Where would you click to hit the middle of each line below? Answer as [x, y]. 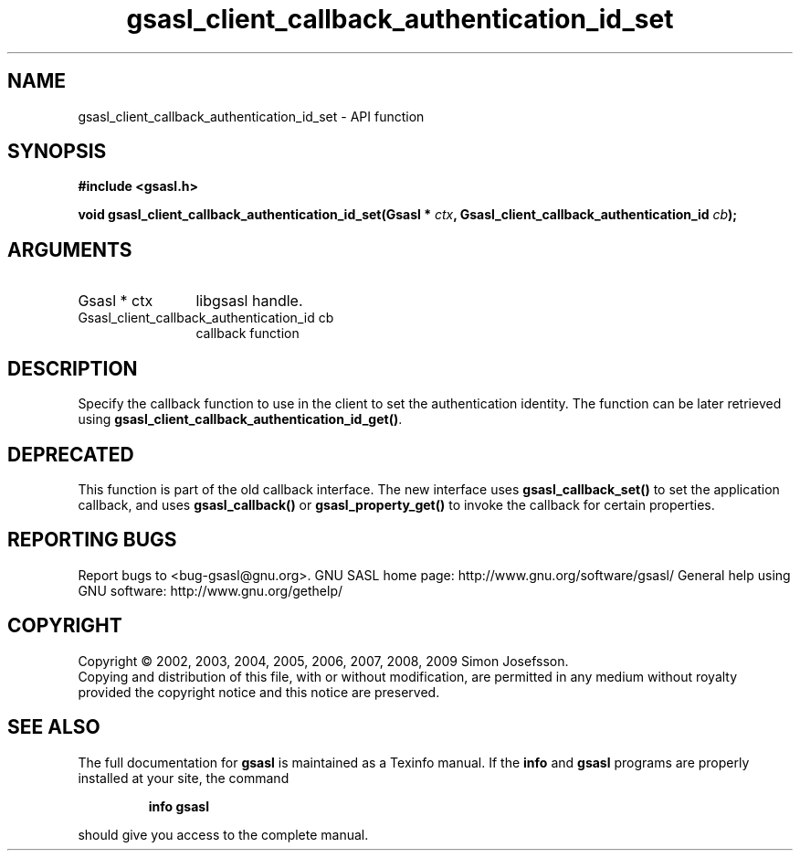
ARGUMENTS [70, 249]
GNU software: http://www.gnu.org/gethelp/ [211, 590]
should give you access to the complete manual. [223, 834]
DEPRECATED [71, 454]
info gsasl [179, 806]
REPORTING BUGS [92, 540]
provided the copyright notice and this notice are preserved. [259, 692]
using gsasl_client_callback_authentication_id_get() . [240, 419]
